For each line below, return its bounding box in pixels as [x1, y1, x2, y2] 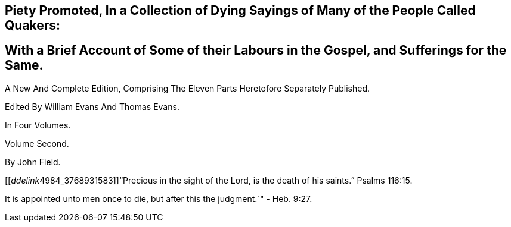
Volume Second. [5, 138, 69, 149]
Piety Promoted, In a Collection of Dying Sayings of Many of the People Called [5, 3, 476, 18]
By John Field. [5, 156, 61, 167]
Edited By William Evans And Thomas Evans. [5, 101, 179, 112]
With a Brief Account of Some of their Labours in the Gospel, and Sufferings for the [5, 43, 507, 58]
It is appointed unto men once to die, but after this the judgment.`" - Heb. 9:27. [5, 193, 312, 204]
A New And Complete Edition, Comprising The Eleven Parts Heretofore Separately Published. [5, 83, 370, 93]
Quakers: [5, 18, 61, 33]
